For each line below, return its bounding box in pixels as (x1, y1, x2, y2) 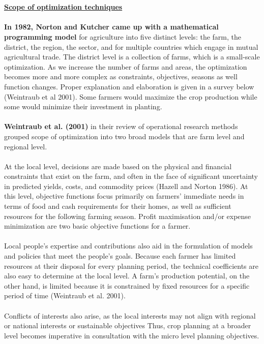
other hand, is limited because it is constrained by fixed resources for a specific (4, 280, 250, 291)
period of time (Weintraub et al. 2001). (4, 290, 126, 301)
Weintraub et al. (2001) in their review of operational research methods (4, 121, 238, 132)
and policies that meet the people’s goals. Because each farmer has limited (4, 251, 236, 261)
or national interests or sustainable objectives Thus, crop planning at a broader (4, 320, 251, 331)
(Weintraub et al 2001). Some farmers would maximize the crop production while (4, 91, 257, 102)
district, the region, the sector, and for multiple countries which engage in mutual (4, 41, 258, 52)
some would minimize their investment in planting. (4, 101, 162, 112)
